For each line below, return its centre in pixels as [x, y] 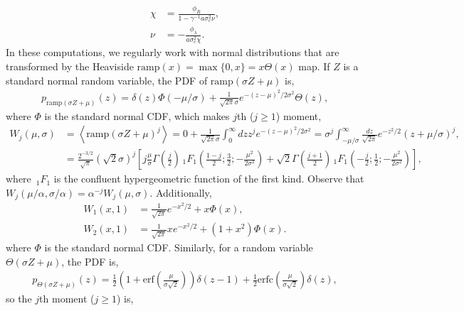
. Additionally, [181, 192]
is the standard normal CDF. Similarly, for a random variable [179, 247]
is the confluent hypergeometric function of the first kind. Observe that [209, 179]
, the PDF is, [90, 261]
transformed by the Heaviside [70, 66]
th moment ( [67, 299]
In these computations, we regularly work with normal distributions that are [173, 52]
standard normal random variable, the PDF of [107, 80]
